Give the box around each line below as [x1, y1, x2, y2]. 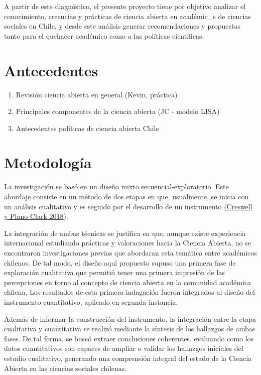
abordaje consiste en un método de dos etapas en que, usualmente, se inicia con [4, 191, 249, 201]
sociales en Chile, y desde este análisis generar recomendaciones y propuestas [4, 21, 240, 31]
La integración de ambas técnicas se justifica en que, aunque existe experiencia [4, 227, 246, 238]
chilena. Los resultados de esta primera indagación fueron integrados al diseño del [4, 287, 255, 297]
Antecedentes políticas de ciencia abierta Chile [16, 122, 159, 133]
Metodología [4, 152, 92, 173]
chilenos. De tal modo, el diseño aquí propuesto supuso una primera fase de [4, 257, 236, 268]
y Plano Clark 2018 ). [4, 211, 68, 221]
